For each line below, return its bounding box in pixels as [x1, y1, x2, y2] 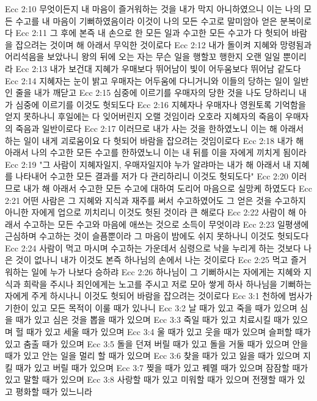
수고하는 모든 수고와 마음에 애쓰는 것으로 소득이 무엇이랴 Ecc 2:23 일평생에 [23, 217, 309, 230]
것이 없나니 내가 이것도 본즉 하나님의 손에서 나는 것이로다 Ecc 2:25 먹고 [15, 253, 288, 266]
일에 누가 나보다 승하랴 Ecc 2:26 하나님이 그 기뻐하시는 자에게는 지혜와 [31, 266, 301, 278]
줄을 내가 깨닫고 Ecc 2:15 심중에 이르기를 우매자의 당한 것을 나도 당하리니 [15, 86, 296, 99]
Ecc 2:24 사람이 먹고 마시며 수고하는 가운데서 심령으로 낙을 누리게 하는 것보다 [5, 241, 301, 254]
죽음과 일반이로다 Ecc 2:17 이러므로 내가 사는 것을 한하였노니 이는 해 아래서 [15, 121, 304, 134]
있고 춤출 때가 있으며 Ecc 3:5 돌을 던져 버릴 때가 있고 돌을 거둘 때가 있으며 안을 [5, 337, 308, 350]
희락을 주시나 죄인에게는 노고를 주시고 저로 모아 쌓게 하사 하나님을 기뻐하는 [23, 277, 312, 290]
